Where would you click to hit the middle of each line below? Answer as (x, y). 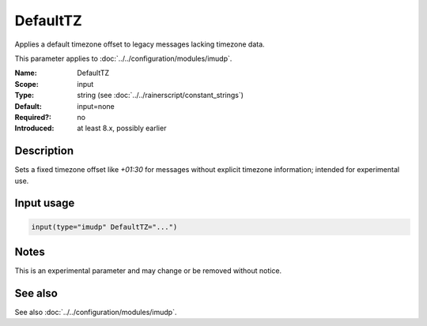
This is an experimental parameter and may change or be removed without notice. (148, 271)
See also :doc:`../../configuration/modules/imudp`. (96, 312)
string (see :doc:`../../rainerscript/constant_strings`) (161, 96)
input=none (96, 106)
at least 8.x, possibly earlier (122, 128)
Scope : (26, 84)
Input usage (45, 203)
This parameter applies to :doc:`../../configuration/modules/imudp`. (123, 58)
